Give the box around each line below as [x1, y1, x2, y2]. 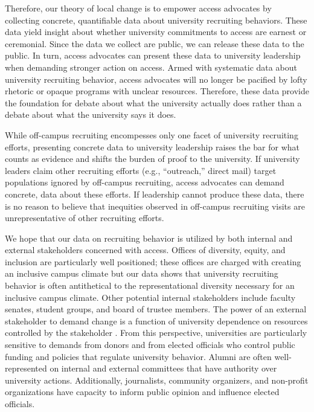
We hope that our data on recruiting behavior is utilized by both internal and [5, 231, 293, 244]
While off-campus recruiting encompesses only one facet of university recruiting [5, 128, 298, 141]
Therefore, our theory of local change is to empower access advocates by [5, 2, 272, 14]
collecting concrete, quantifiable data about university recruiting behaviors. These [5, 13, 307, 26]
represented [5, 362, 47, 375]
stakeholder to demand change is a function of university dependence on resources [5, 314, 308, 327]
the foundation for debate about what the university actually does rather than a [5, 96, 302, 109]
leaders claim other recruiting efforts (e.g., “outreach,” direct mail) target [5, 164, 277, 176]
